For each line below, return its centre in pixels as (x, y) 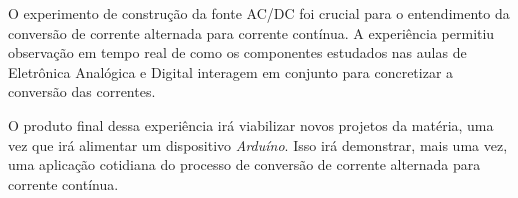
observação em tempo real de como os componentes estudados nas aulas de (237, 52)
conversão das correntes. (82, 91)
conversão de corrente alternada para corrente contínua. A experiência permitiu (251, 32)
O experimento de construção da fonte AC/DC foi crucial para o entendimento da (259, 13)
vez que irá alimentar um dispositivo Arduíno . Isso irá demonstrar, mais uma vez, (258, 144)
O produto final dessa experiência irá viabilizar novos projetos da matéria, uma (251, 124)
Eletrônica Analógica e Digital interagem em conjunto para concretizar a (231, 71)
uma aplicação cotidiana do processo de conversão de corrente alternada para (244, 164)
